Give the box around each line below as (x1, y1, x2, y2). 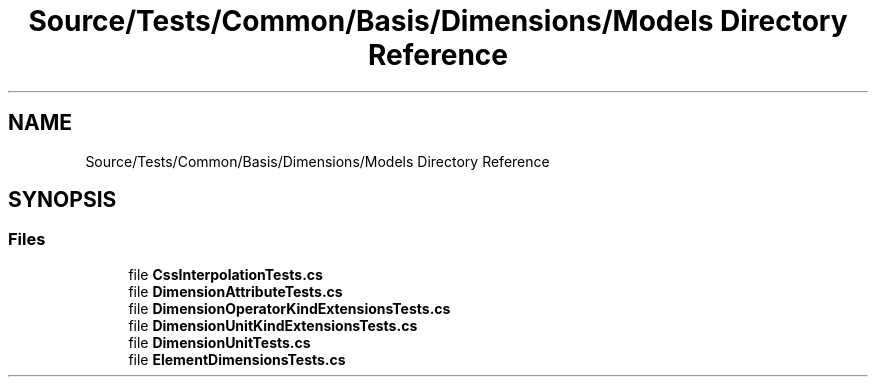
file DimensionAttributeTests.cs (128, 282, 343, 300)
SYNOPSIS (8, 187, 117, 213)
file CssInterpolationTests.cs (128, 265, 323, 283)
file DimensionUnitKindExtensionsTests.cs (128, 316, 418, 334)
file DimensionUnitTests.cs (128, 333, 311, 351)
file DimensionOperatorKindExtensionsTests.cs (128, 299, 451, 317)
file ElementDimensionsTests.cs (128, 350, 346, 368)
